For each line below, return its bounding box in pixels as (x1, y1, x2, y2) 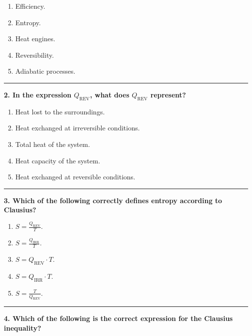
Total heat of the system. (15, 139, 90, 149)
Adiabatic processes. (15, 66, 76, 76)
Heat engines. (15, 33, 55, 44)
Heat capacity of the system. (15, 155, 100, 165)
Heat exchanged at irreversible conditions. (15, 123, 140, 133)
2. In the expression (4, 89, 72, 99)
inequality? (4, 323, 41, 333)
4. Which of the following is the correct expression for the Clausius (4, 313, 233, 323)
